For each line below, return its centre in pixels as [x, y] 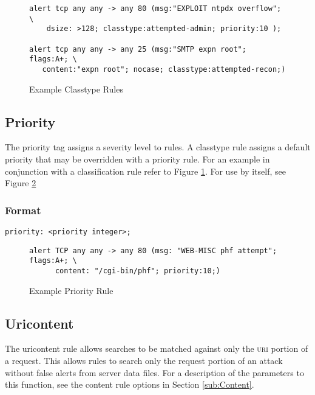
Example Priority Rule [71, 290]
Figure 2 [21, 183]
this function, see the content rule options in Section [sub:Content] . [130, 384]
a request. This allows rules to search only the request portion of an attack [144, 360]
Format [23, 210]
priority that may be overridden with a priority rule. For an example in [137, 159]
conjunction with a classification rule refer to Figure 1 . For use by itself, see [145, 171]
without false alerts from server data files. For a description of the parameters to [154, 372]
